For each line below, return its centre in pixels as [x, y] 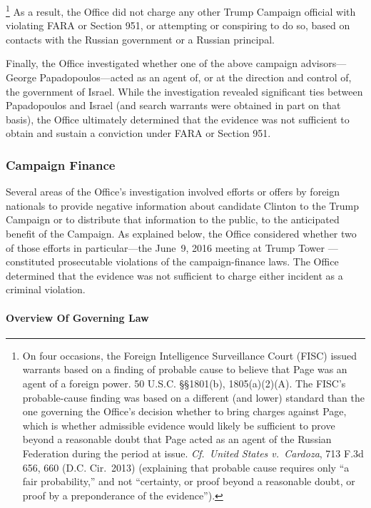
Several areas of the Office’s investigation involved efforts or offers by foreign [173, 192]
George [21, 77]
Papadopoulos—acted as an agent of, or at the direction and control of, [195, 77]
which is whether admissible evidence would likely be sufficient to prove [179, 425]
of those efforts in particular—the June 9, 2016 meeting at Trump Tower [165, 247]
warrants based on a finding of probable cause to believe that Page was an [185, 369]
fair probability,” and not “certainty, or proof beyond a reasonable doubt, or [189, 481]
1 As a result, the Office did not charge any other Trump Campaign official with [181, 10]
